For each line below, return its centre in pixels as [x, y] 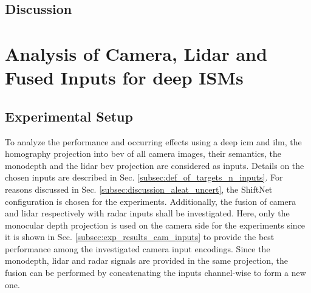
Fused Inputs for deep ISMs [124, 78]
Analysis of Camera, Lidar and [136, 53]
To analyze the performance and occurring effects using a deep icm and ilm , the [153, 141]
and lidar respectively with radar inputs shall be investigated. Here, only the [147, 213]
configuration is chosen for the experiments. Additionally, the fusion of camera [151, 201]
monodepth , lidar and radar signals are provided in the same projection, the [147, 260]
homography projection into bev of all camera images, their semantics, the [143, 153]
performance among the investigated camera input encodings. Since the [138, 248]
